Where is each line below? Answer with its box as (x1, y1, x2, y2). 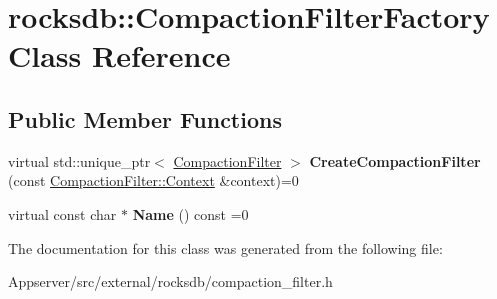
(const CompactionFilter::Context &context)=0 (8, 170, 299, 191)
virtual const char (8, 203, 117, 224)
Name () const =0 (132, 203, 249, 224)
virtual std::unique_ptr (8, 150, 151, 171)
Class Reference (8, 35, 231, 76)
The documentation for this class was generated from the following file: (8, 237, 443, 258)
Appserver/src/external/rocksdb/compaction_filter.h (8, 271, 333, 292)
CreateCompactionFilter (309, 150, 481, 171)
